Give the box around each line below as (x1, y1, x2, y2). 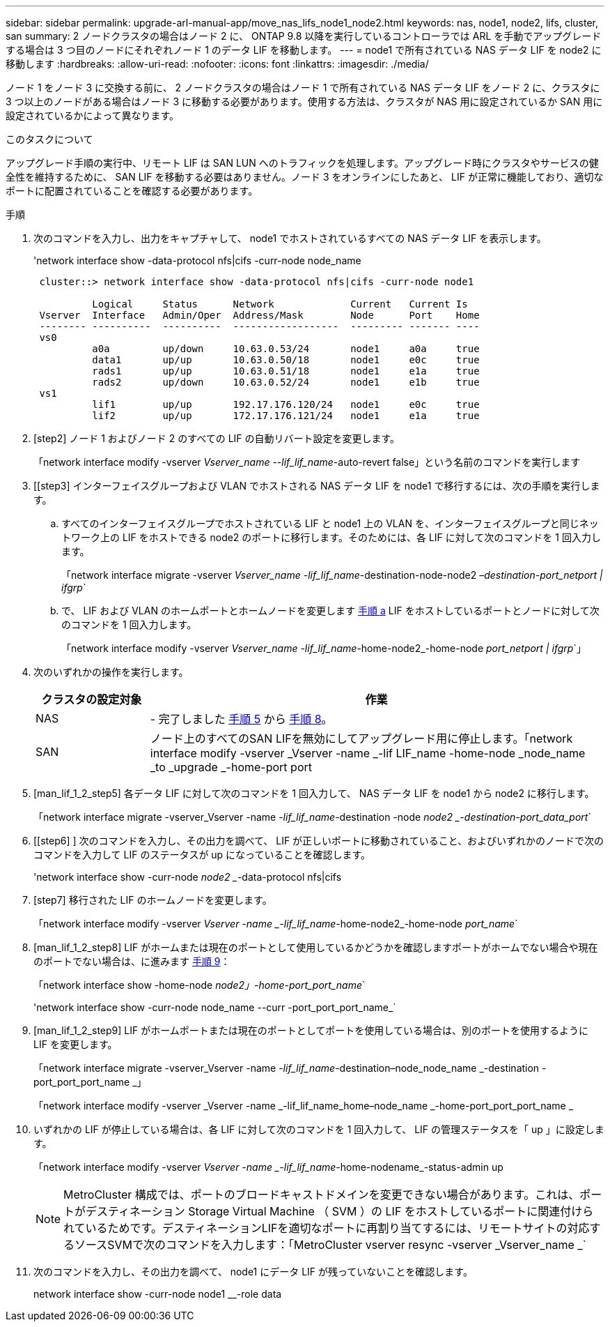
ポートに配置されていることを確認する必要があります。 (6, 185, 258, 197)
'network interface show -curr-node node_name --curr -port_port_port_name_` (33, 1001, 396, 1013)
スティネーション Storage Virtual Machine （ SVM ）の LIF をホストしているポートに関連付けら (97, 1204, 594, 1218)
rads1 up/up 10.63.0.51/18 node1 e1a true (92, 365, 480, 377)
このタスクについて (6, 133, 93, 145)
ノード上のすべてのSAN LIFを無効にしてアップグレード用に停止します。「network (150, 731, 573, 745)
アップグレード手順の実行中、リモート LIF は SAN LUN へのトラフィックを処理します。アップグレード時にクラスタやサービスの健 (6, 157, 599, 169)
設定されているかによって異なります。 (6, 109, 180, 121)
